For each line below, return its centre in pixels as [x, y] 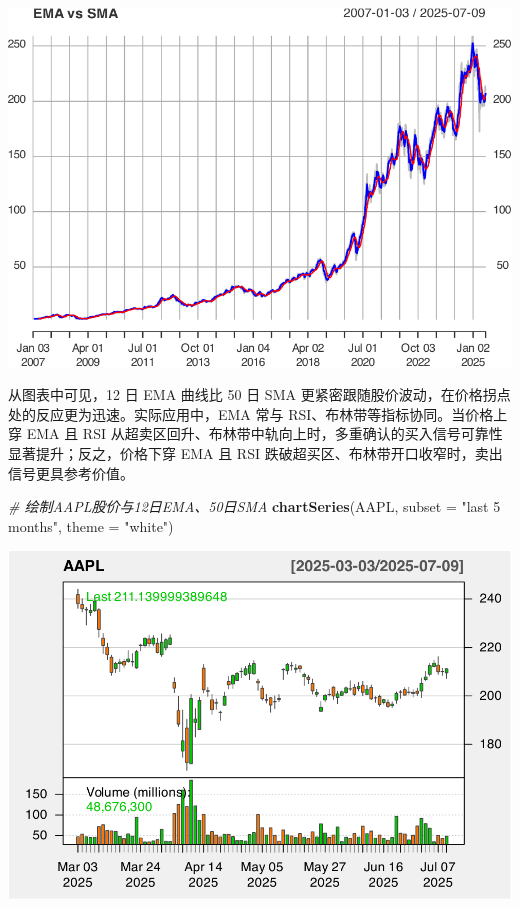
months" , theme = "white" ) [91, 525]
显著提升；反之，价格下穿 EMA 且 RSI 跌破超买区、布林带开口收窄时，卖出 [255, 452]
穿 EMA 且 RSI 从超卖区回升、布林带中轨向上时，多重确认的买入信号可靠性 [255, 433]
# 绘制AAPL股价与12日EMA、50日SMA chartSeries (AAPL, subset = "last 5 [254, 506]
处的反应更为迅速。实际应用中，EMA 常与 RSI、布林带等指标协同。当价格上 [258, 413]
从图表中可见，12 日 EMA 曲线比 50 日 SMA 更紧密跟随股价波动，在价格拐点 [259, 394]
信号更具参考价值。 [71, 472]
